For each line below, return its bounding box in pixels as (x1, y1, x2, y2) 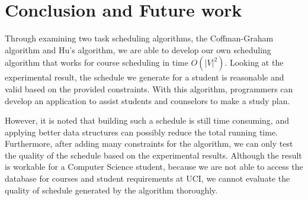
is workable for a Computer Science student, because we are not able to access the (5, 160, 303, 173)
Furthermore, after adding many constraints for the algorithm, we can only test (5, 137, 293, 150)
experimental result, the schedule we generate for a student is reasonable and (5, 71, 284, 83)
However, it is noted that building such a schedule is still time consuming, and (5, 114, 289, 127)
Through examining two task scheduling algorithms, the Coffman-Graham (5, 32, 274, 44)
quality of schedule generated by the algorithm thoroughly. (5, 183, 218, 196)
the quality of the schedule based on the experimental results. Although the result (5, 149, 302, 161)
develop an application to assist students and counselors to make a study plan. (5, 94, 290, 107)
